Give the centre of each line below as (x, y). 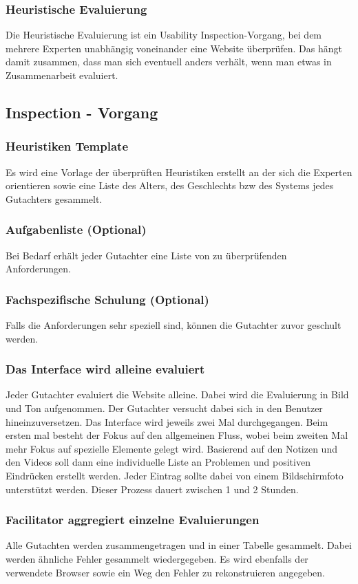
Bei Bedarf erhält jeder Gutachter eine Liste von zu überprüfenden (146, 255)
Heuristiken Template (67, 146)
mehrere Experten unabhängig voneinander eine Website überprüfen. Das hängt (174, 48)
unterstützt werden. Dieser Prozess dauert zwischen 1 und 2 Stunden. (152, 489)
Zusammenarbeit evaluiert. (62, 75)
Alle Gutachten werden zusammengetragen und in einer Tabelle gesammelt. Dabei (179, 545)
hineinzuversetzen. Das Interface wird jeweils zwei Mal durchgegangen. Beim (167, 421)
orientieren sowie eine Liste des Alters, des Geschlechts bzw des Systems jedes (170, 185)
